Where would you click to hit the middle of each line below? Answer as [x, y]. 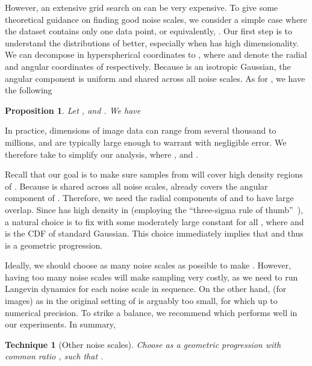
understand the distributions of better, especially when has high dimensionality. [152, 42]
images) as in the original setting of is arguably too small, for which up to [141, 301]
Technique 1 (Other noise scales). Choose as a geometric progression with [143, 344]
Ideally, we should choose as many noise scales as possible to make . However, [148, 265]
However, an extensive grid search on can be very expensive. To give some [142, 7]
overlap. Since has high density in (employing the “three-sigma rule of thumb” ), [154, 209]
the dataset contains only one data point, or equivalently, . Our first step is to [148, 31]
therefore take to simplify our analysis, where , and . [101, 154]
